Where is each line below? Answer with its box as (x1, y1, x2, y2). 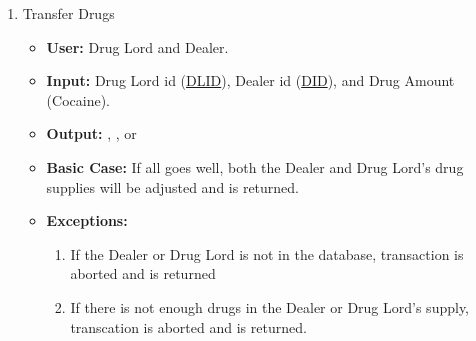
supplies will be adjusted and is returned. (46, 176, 300, 197)
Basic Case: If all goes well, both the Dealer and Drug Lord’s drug (46, 156, 464, 177)
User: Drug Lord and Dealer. (46, 36, 229, 57)
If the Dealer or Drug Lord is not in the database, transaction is (70, 243, 464, 264)
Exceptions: (46, 210, 128, 231)
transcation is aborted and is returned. (70, 316, 307, 337)
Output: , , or (46, 123, 137, 144)
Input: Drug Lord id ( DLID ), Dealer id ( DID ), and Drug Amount (46, 70, 455, 91)
